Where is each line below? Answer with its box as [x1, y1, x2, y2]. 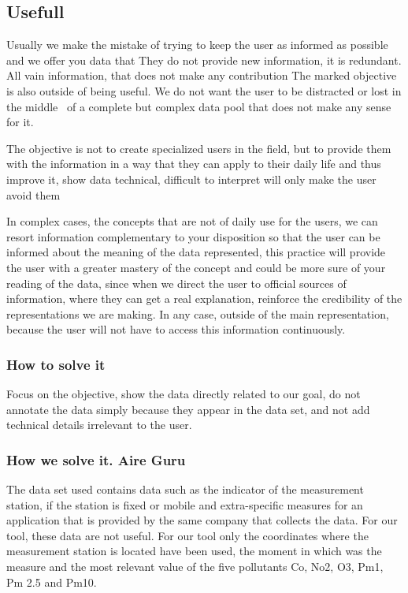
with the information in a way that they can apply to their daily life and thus [6, 155, 381, 172]
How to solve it [6, 354, 106, 374]
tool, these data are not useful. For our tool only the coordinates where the [6, 527, 369, 543]
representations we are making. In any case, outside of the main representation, [6, 305, 389, 322]
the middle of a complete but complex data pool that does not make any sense [6, 98, 391, 114]
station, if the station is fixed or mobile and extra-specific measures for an [6, 496, 363, 513]
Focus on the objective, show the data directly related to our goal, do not [6, 386, 361, 402]
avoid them [6, 186, 61, 203]
